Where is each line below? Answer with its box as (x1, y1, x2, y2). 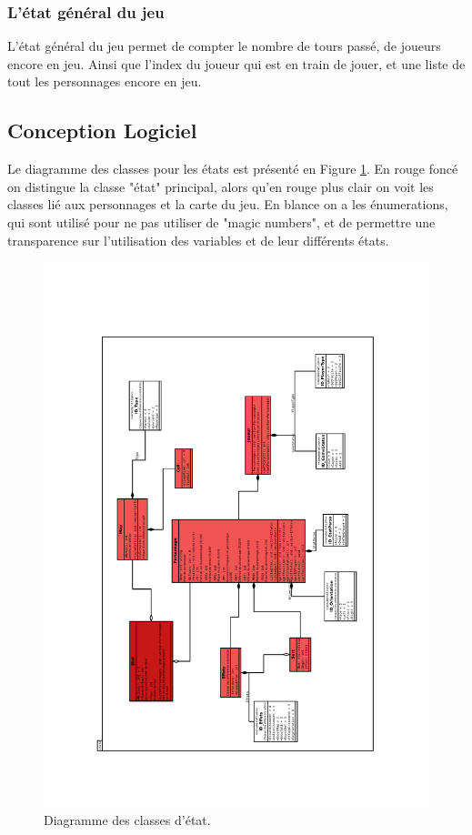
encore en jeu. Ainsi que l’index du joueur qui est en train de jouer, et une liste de (7, 54, 466, 73)
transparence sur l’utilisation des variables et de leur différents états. (7, 230, 389, 249)
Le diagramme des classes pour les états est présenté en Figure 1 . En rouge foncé (7, 159, 458, 178)
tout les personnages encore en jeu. (7, 72, 202, 91)
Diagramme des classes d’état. (44, 810, 211, 830)
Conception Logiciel (7, 116, 197, 145)
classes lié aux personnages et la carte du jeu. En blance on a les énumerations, (7, 195, 448, 214)
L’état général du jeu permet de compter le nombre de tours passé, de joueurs (7, 36, 441, 55)
